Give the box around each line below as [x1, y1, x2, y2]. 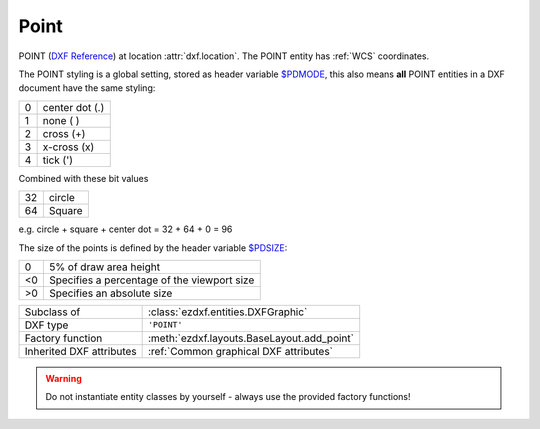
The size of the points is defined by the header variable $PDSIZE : [18, 241, 288, 254]
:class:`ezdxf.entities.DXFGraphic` [147, 305, 308, 319]
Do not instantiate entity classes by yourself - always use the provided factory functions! [45, 391, 411, 403]
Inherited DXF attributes [24, 344, 137, 358]
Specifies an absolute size [48, 286, 173, 300]
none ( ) [42, 113, 80, 127]
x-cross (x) [42, 140, 95, 154]
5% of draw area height [48, 260, 160, 274]
